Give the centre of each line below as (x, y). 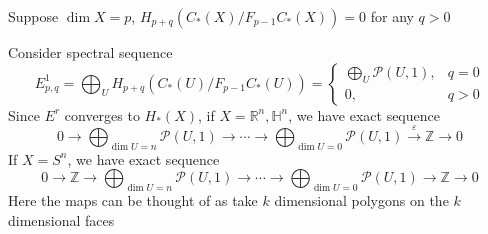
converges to (102, 114)
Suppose (33, 16)
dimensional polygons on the (361, 200)
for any (392, 16)
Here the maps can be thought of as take (133, 200)
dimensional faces (61, 219)
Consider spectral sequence (90, 52)
